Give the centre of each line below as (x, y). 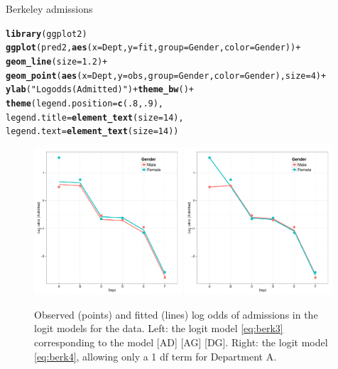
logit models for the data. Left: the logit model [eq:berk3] (159, 328)
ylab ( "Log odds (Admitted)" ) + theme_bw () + (100, 90)
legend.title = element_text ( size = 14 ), (95, 117)
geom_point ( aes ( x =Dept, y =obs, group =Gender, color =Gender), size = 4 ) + (166, 76)
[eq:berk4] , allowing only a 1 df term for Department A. (156, 356)
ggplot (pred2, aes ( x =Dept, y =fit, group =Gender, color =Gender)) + (153, 48)
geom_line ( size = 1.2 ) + (57, 61)
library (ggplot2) (47, 34)
